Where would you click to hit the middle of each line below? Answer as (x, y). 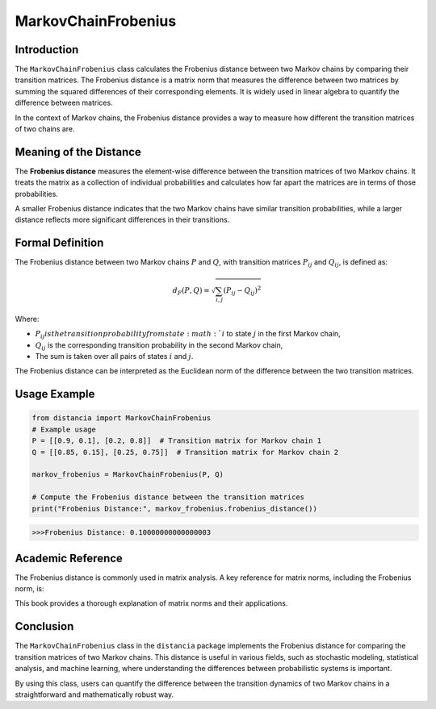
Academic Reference (69, 558)
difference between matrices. (64, 103)
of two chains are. (45, 129)
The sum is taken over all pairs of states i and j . (114, 357)
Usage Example (55, 394)
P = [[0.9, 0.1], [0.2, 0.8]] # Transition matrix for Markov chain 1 (177, 441)
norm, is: (29, 589)
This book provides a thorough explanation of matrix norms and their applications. (151, 603)
